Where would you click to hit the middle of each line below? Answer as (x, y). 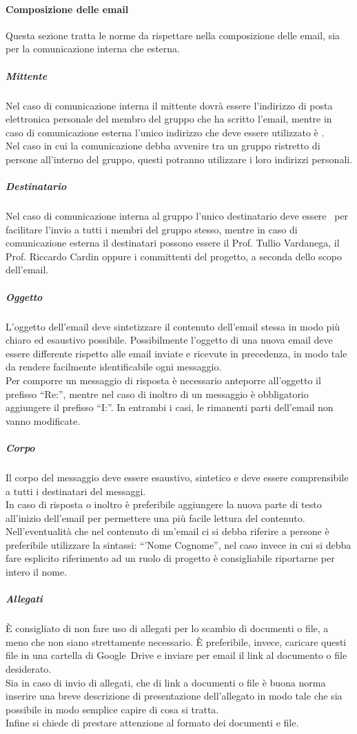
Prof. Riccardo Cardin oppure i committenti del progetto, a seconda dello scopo (174, 256)
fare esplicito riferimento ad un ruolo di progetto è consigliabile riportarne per (170, 558)
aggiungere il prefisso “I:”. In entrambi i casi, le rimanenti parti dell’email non (170, 407)
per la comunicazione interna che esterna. (93, 49)
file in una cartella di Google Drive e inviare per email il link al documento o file (176, 655)
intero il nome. (37, 572)
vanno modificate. (43, 420)
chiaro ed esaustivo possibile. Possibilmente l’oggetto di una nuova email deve (169, 340)
